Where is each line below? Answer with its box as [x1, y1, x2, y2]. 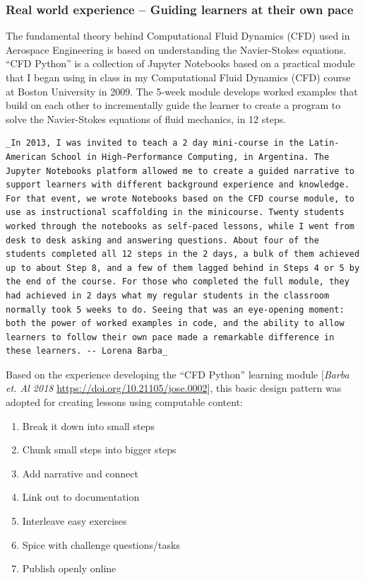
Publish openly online [22, 561, 116, 576]
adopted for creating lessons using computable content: [6, 395, 243, 410]
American [6, 151, 47, 162]
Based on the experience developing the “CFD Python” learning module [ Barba [6, 366, 349, 381]
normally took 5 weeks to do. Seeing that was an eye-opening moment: [6, 304, 345, 315]
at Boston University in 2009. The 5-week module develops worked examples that [6, 83, 358, 98]
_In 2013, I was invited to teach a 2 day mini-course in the [6, 138, 304, 149]
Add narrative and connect [22, 465, 139, 480]
